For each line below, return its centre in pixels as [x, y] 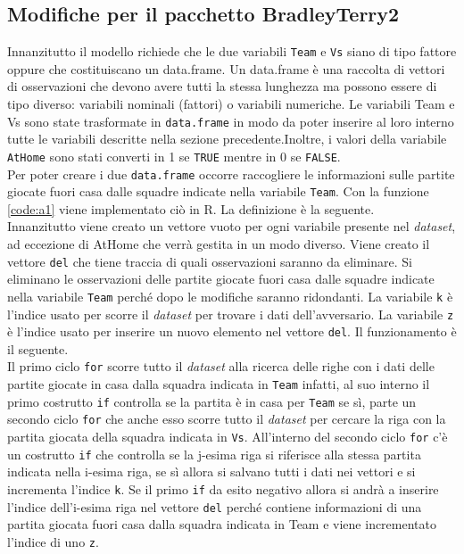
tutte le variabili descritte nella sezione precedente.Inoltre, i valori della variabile [227, 139]
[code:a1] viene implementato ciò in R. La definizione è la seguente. [191, 208]
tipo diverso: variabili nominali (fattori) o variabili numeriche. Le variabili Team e [231, 104]
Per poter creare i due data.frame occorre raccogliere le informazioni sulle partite [231, 174]
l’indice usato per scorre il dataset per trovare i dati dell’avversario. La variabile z [231, 314]
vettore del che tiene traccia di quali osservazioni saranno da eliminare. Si [210, 261]
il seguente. [38, 348]
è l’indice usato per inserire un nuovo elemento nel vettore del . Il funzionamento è [232, 331]
